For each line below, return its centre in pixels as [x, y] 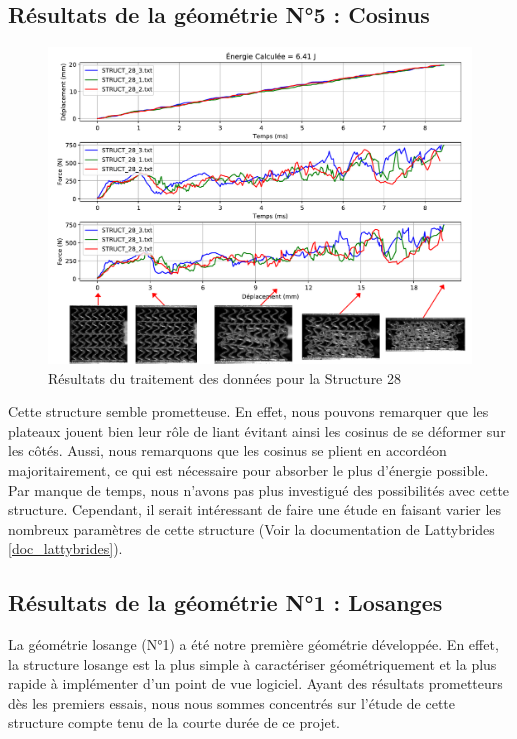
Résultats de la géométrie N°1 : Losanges [225, 602]
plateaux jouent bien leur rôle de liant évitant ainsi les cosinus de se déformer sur [257, 430]
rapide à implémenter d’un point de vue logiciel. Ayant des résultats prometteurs [255, 683]
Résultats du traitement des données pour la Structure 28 [224, 377]
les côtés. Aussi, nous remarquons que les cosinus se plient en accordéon [227, 450]
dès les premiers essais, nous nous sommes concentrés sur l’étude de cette [232, 702]
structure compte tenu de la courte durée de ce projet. [174, 722]
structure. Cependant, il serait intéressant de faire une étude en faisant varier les [255, 509]
